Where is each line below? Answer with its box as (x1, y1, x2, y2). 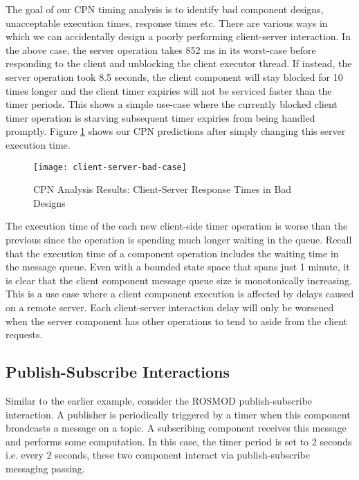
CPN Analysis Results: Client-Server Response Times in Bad (33, 182, 292, 196)
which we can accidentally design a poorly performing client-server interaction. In (6, 29, 351, 44)
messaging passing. (6, 461, 85, 475)
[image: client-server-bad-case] (33, 162, 187, 172)
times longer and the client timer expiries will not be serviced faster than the (6, 83, 332, 98)
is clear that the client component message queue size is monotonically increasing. (6, 273, 352, 287)
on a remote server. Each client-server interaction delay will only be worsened (6, 299, 334, 314)
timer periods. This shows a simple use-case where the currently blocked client (6, 97, 338, 111)
